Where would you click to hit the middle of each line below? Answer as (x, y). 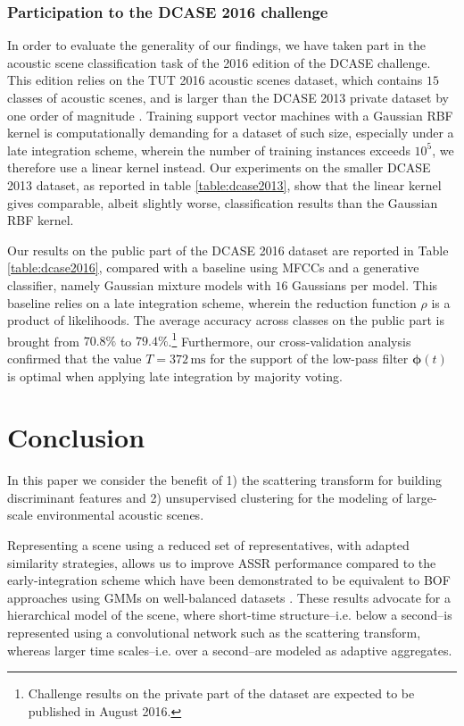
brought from (43, 341)
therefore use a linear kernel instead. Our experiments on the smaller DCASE (219, 167)
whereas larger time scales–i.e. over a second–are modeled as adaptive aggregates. (230, 650)
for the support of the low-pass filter (309, 358)
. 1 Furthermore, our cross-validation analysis (290, 339)
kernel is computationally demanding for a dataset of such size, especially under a (231, 133)
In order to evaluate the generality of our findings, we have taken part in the (216, 45)
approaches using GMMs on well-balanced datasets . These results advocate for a (229, 597)
